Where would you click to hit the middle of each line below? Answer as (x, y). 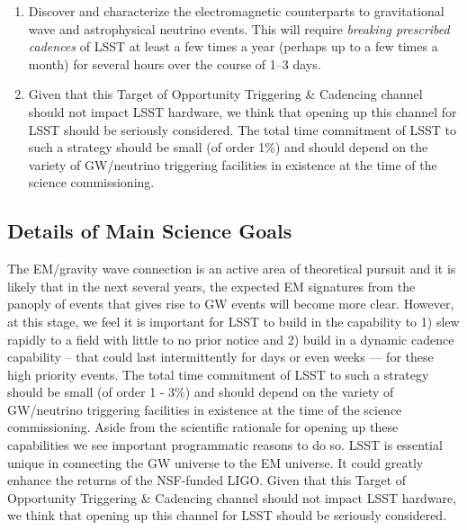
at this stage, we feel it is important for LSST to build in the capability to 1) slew (233, 321)
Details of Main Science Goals (150, 231)
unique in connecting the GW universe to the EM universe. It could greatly (216, 462)
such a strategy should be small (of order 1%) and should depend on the (228, 147)
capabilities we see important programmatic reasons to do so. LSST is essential (225, 445)
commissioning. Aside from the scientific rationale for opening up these (203, 427)
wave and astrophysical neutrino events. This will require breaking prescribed (239, 28)
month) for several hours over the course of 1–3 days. (175, 63)
